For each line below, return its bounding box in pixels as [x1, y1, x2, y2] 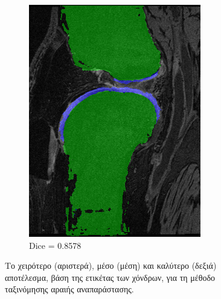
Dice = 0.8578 [29, 239, 82, 251]
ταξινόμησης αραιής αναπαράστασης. [5, 283, 134, 295]
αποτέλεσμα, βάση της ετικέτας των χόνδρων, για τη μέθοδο [5, 271, 216, 283]
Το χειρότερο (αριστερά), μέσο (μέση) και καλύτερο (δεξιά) [5, 259, 217, 272]
